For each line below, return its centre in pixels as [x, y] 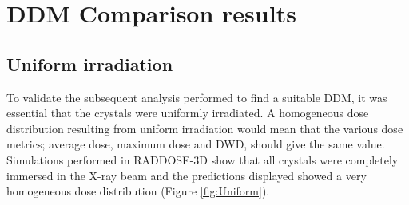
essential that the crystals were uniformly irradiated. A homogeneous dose [188, 113]
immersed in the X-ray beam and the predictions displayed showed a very [187, 175]
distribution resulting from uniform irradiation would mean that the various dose [205, 128]
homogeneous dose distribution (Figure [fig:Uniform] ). [138, 191]
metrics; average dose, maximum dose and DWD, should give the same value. [196, 144]
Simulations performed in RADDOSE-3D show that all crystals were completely [203, 159]
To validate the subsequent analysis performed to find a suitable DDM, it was [197, 97]
